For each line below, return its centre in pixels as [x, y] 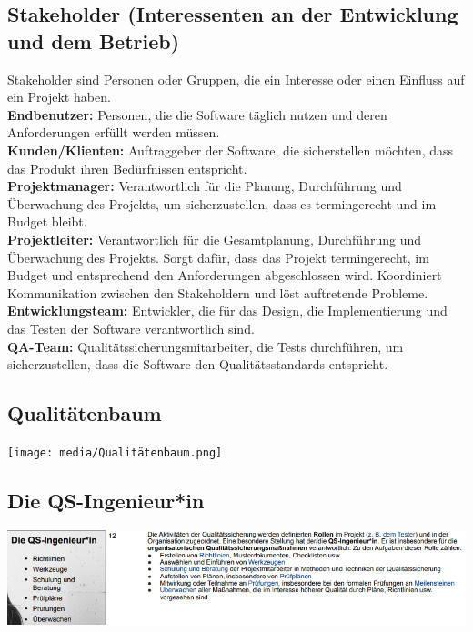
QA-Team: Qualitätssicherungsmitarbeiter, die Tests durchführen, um [206, 346]
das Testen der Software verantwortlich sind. [131, 328]
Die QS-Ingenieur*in [106, 500]
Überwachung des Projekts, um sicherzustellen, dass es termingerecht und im [222, 203]
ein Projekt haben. [59, 97]
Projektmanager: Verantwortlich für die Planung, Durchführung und [205, 186]
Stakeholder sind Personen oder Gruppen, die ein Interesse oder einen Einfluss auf [236, 79]
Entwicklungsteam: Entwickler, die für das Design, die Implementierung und [227, 311]
